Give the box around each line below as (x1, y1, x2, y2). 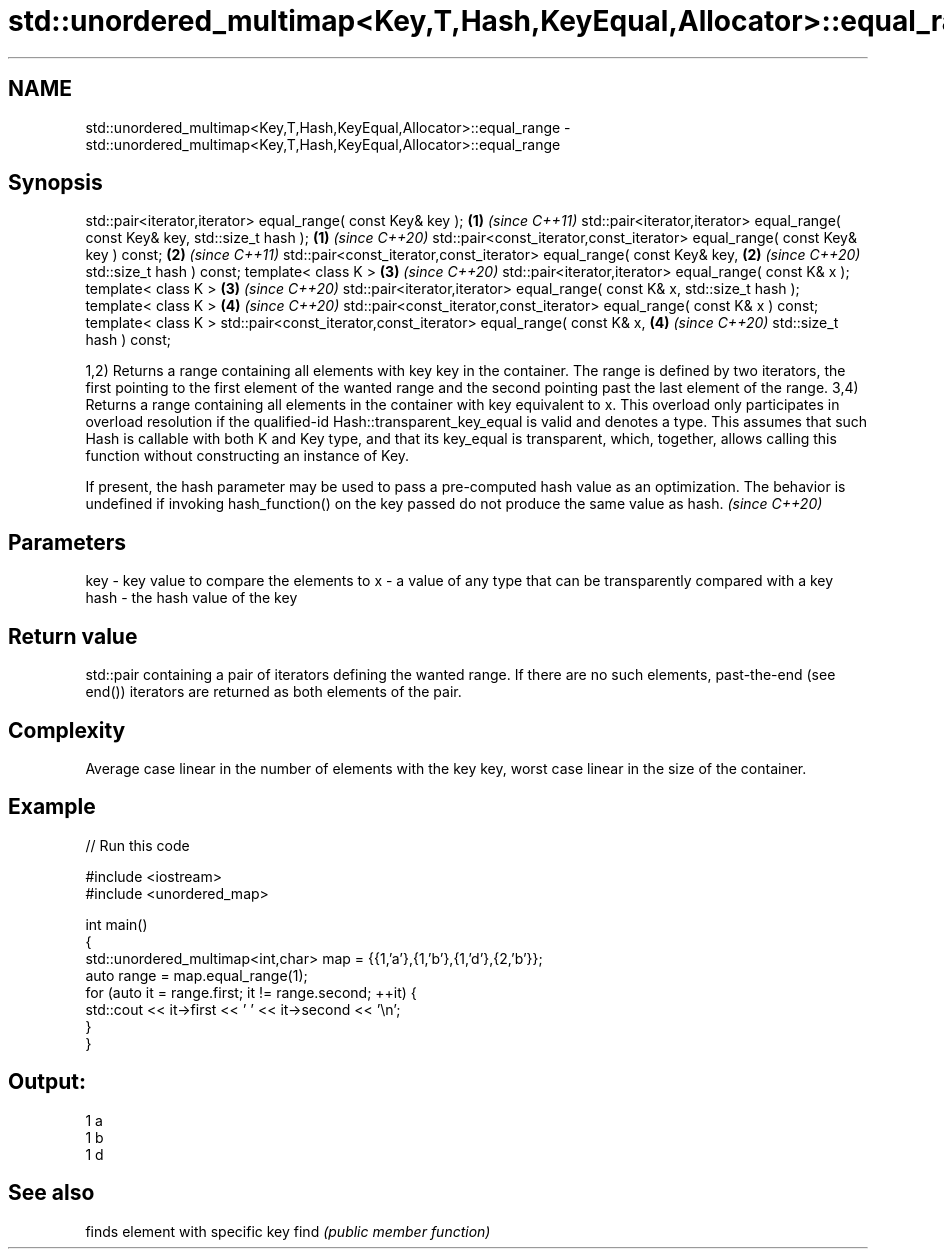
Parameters (8, 529, 126, 555)
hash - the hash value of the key (85, 589, 298, 607)
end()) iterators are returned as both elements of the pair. (85, 683, 462, 701)
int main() (85, 915, 148, 933)
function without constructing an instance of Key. (85, 447, 410, 465)
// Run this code (85, 836, 190, 854)
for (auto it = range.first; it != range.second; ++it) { (85, 983, 417, 1001)
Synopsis (8, 170, 103, 196)
